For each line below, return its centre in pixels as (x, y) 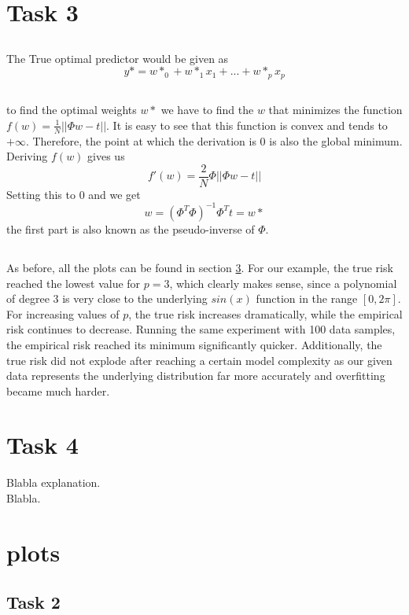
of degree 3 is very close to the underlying (107, 298)
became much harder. (58, 390)
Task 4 (42, 445)
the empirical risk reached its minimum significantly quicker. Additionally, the (194, 344)
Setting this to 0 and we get (74, 194)
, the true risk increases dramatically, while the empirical (265, 313)
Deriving (27, 156)
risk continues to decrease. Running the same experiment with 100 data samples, (201, 329)
